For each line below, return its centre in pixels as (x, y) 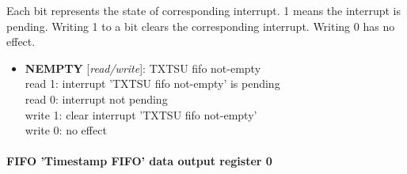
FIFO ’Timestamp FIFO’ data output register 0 (139, 161)
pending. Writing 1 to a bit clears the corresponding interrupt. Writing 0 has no (201, 26)
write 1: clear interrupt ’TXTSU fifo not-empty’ (141, 114)
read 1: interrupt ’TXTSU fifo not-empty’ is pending (152, 83)
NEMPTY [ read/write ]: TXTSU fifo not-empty (143, 68)
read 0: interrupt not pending (96, 98)
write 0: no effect (66, 130)
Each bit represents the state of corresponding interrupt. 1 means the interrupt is (203, 10)
